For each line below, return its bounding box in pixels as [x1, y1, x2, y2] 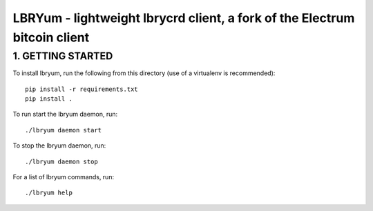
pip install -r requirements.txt [25, 85, 138, 93]
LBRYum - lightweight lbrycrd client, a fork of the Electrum [12, 10, 355, 26]
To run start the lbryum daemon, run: [12, 110, 118, 119]
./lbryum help [25, 189, 73, 197]
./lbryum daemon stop [25, 157, 98, 165]
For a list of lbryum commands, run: [12, 172, 114, 181]
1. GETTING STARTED [12, 50, 113, 62]
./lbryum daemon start [25, 126, 102, 134]
